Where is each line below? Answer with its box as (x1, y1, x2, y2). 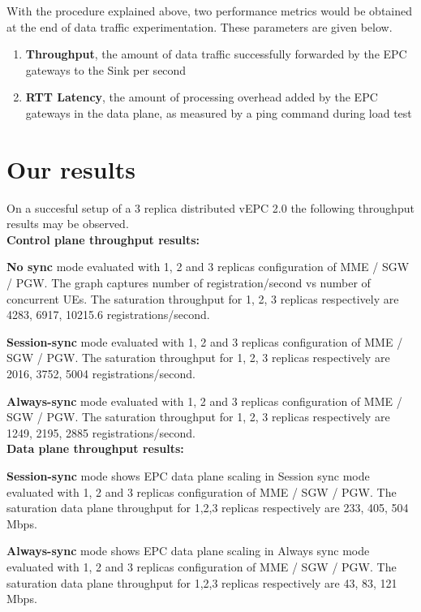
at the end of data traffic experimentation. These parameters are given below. (6, 18, 393, 35)
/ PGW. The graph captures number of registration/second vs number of (6, 274, 371, 291)
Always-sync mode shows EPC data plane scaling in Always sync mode (6, 542, 370, 559)
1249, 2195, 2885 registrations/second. (6, 424, 195, 441)
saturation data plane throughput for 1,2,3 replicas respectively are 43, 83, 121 (6, 574, 397, 591)
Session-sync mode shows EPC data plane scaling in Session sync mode (6, 468, 370, 484)
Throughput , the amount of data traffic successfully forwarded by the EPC (25, 45, 407, 62)
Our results (6, 152, 135, 185)
